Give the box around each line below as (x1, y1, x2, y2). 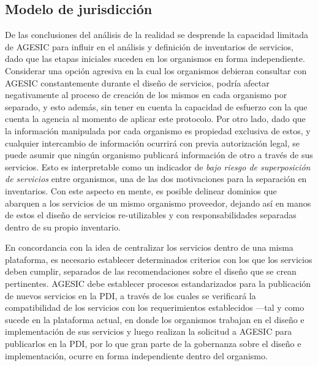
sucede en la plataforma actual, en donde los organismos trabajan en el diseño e (5, 313, 305, 326)
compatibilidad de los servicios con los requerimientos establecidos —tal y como (5, 301, 305, 314)
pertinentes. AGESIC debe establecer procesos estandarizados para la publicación (5, 277, 311, 290)
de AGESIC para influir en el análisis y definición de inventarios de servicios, (5, 40, 294, 53)
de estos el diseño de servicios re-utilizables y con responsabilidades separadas (5, 208, 297, 221)
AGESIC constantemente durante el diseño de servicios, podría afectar (5, 76, 270, 89)
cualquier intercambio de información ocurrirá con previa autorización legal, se (5, 136, 300, 149)
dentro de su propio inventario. (5, 220, 121, 233)
